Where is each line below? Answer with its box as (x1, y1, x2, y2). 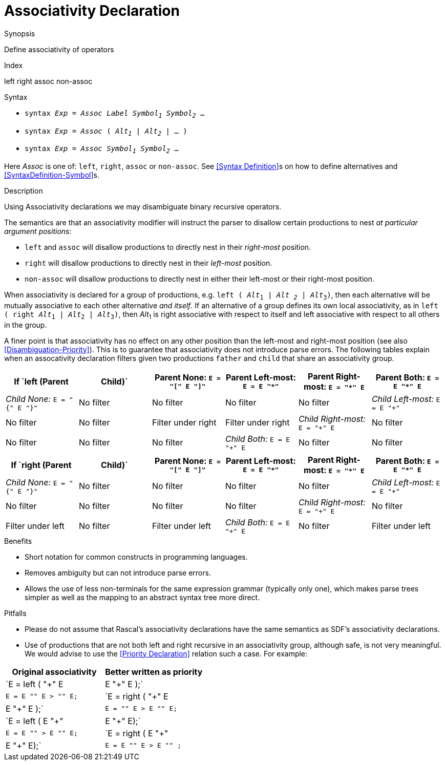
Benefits (4, 536, 32, 545)
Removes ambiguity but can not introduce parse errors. (25, 568, 211, 577)
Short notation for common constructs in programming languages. (25, 552, 248, 561)
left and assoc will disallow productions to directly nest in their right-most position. (25, 243, 311, 252)
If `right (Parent (11, 459, 72, 470)
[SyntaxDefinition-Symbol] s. (4, 171, 99, 180)
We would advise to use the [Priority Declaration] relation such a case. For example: (25, 649, 308, 658)
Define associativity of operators (4, 45, 114, 54)
